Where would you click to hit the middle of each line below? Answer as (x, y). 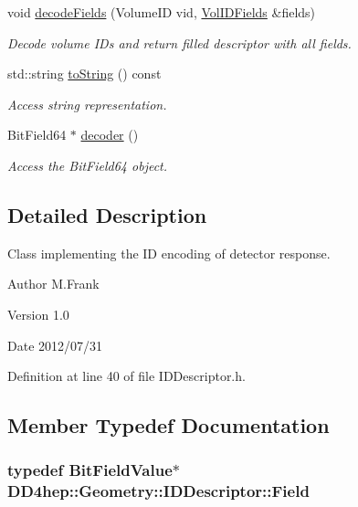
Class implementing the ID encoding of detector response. (169, 253)
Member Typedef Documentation (168, 425)
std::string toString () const (84, 74)
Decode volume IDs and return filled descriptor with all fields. (179, 42)
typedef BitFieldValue (90, 470)
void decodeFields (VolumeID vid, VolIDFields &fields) (162, 12)
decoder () (110, 135)
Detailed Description (107, 214)
